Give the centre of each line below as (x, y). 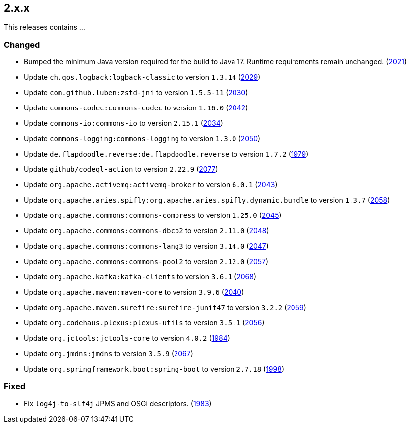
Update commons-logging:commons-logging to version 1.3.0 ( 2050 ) (142, 139)
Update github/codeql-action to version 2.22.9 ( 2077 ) (121, 169)
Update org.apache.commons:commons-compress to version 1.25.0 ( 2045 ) (153, 215)
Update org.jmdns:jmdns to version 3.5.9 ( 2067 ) (109, 354)
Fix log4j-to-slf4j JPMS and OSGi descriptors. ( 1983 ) (118, 403)
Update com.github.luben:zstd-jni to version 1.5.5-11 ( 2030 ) (136, 93)
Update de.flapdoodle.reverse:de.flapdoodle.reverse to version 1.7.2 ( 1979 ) (166, 154)
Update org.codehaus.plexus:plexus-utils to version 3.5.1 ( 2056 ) (144, 323)
